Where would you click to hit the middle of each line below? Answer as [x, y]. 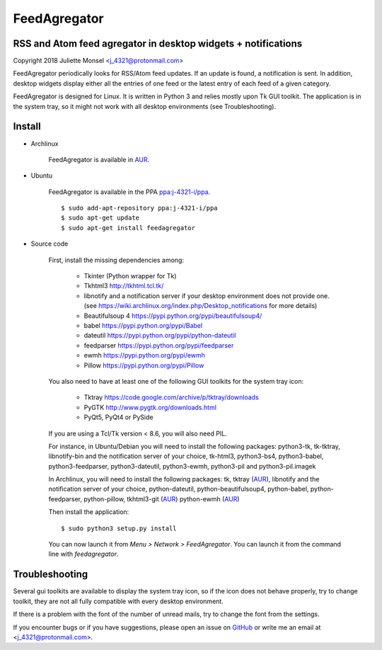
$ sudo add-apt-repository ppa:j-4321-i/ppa [140, 208]
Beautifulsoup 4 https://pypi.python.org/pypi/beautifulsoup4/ [173, 316]
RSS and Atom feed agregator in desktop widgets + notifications [158, 44]
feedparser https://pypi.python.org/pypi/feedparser [159, 345]
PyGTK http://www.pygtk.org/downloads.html [150, 407]
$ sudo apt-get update [100, 218]
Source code [50, 244]
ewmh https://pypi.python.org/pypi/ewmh [144, 355]
